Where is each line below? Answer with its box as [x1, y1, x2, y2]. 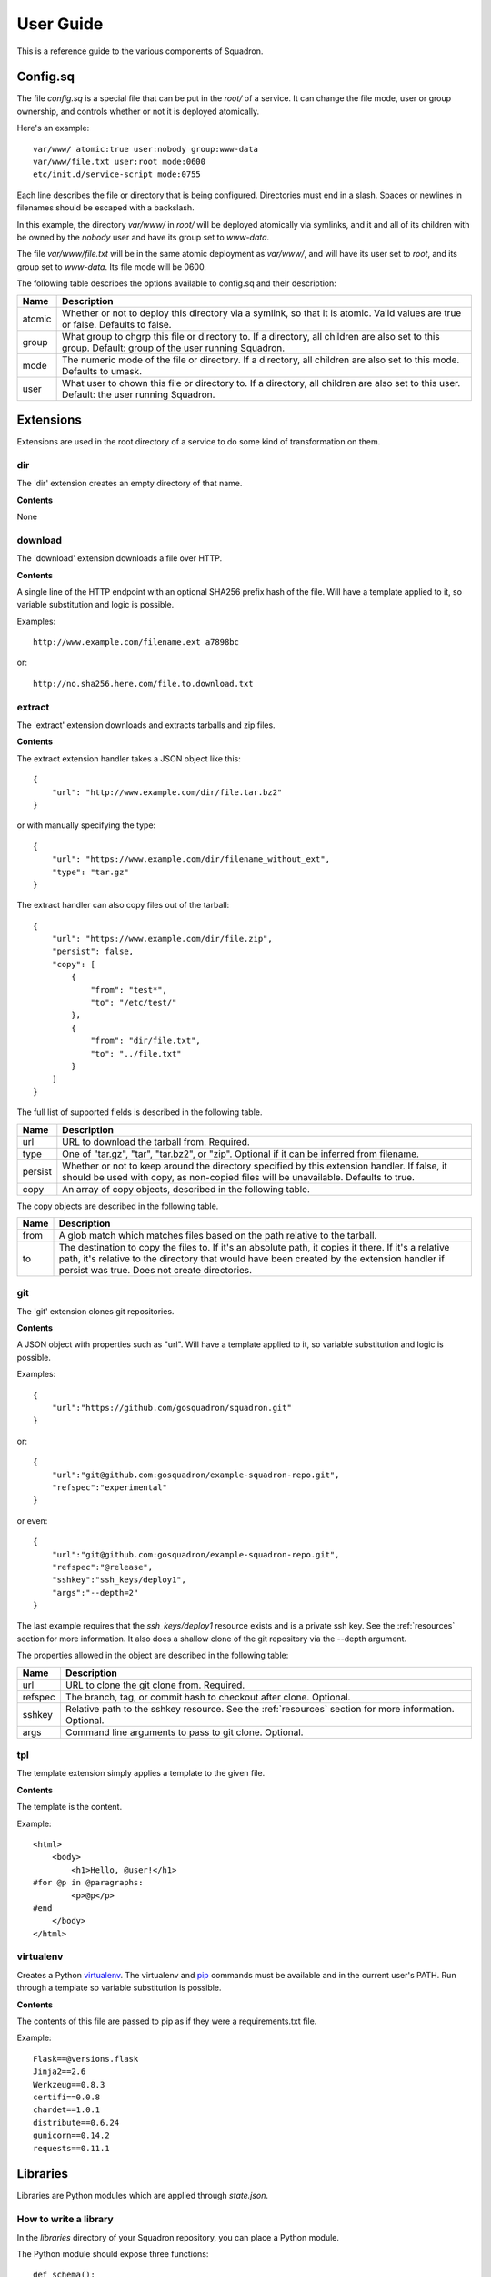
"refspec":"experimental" [51, 1482, 168, 1493]
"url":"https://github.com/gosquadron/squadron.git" [51, 1403, 293, 1414]
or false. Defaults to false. [61, 318, 172, 331]
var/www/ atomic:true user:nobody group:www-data [33, 144, 259, 154]
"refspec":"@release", [51, 1562, 154, 1572]
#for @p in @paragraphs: [33, 1877, 144, 1888]
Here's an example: [16, 123, 90, 134]
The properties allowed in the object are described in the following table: [16, 1649, 289, 1661]
